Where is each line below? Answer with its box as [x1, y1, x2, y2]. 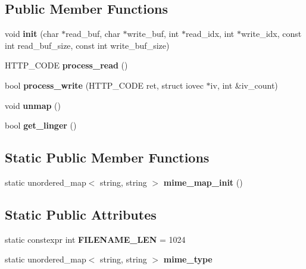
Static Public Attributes [5, 205, 157, 223]
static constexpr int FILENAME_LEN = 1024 [5, 233, 186, 245]
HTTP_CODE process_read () [5, 59, 128, 71]
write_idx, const [241, 27, 302, 40]
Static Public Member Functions [5, 148, 210, 167]
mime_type [163, 253, 213, 265]
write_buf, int [127, 27, 179, 40]
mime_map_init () [163, 176, 243, 188]
